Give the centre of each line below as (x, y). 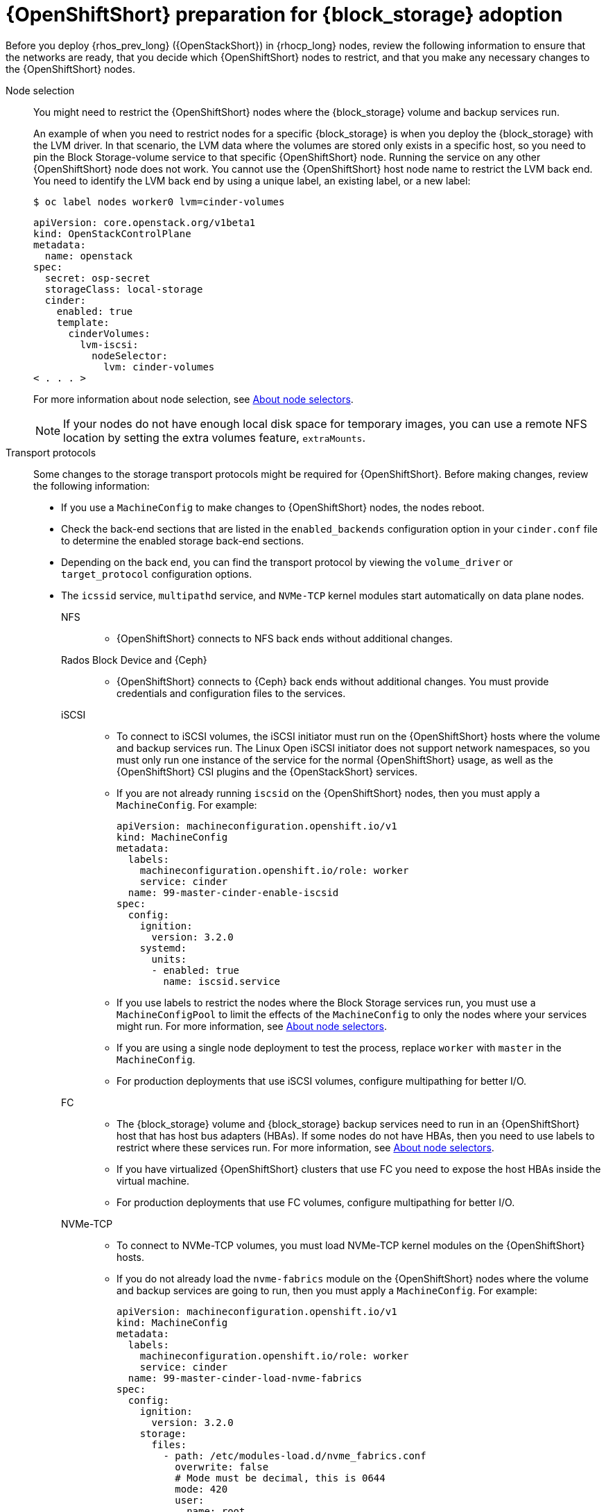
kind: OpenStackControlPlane (112, 233)
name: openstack (89, 256)
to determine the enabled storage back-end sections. (183, 540)
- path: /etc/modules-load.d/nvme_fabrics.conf (295, 1455)
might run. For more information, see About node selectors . (252, 1026)
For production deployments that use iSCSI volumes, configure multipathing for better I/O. (322, 1081)
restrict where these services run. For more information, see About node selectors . (305, 1147)
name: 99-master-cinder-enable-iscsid (233, 892)
